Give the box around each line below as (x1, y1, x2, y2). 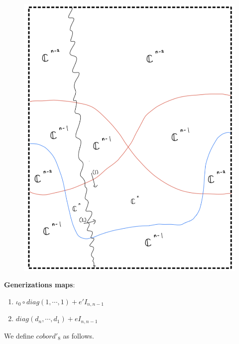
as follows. (63, 330, 94, 341)
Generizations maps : (4, 279, 75, 290)
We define (4, 330, 34, 341)
